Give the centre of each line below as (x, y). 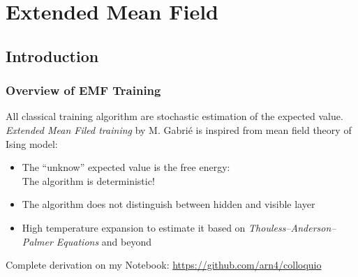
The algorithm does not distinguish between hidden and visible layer (169, 204)
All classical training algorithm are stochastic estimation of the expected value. (174, 116)
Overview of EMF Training (83, 90)
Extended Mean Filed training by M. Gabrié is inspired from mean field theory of (179, 129)
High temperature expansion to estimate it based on (134, 227)
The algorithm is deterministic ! (88, 180)
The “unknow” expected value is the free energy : (126, 167)
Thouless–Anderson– (292, 227)
